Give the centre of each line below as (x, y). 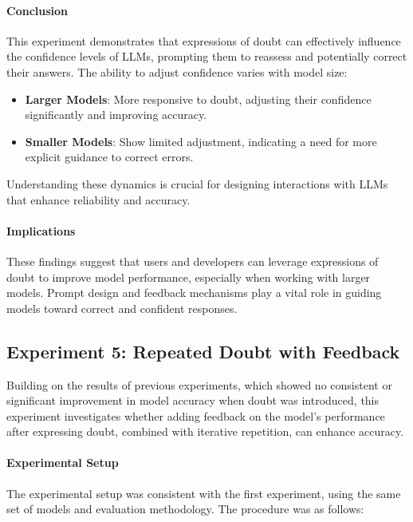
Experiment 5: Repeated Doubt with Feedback (203, 351)
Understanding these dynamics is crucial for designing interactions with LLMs (197, 183)
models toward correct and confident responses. (122, 308)
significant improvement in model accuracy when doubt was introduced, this (193, 400)
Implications (41, 230)
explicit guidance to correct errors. (109, 157)
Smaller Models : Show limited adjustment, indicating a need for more (201, 141)
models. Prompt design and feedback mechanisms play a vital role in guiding (194, 293)
